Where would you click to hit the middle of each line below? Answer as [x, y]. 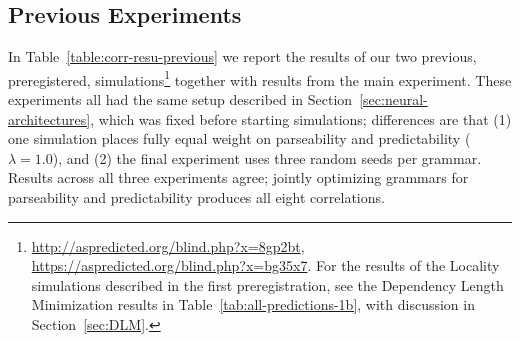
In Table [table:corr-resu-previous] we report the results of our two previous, [242, 56]
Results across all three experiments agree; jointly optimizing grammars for [238, 177]
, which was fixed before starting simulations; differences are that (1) [301, 118]
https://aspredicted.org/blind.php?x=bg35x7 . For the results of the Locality [265, 265]
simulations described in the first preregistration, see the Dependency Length [267, 284]
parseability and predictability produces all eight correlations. [196, 197]
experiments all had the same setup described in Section [180, 99]
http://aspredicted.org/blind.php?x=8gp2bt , [168, 245]
